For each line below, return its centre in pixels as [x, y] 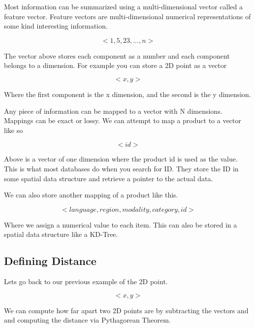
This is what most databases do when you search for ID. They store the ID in [121, 168]
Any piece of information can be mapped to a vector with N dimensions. [113, 111]
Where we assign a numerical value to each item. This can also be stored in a [121, 224]
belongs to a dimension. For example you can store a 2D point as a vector [115, 65]
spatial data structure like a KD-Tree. [61, 234]
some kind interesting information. [56, 26]
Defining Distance [50, 261]
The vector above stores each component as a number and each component [117, 55]
